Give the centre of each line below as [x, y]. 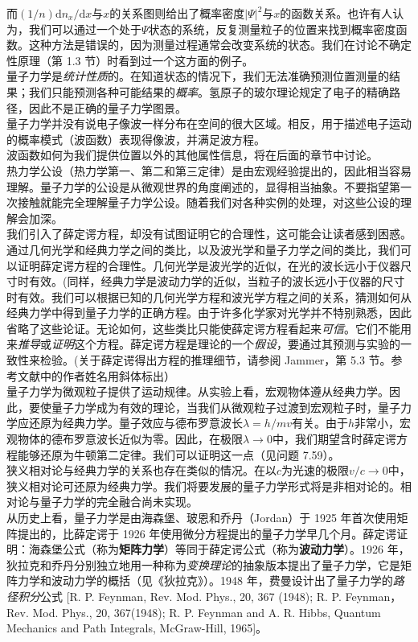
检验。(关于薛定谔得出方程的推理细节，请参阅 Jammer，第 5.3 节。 [215, 360]
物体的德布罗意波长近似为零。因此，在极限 [130, 439]
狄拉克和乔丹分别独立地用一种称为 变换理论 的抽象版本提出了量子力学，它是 [203, 564]
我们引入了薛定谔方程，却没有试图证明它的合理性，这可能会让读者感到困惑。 [209, 234]
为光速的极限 [316, 470]
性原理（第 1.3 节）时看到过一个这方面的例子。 [130, 60]
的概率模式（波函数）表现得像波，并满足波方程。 [136, 139]
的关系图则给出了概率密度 [177, 13]
